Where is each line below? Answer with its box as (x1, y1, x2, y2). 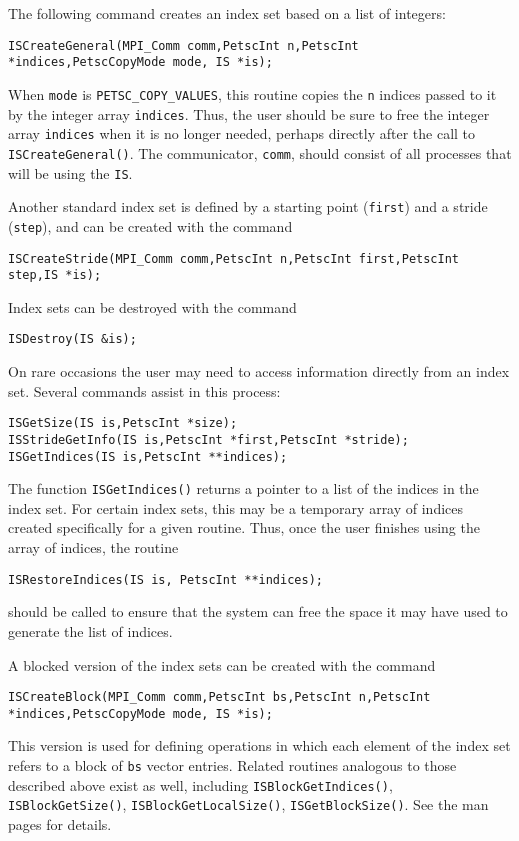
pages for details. (8, 813, 112, 834)
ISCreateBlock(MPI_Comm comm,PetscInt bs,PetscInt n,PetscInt (8, 690, 431, 705)
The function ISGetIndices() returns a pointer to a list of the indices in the (8, 478, 479, 499)
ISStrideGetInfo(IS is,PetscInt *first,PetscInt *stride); (8, 432, 409, 447)
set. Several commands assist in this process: (8, 380, 281, 401)
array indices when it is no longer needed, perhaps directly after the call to (8, 123, 476, 144)
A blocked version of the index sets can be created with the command (8, 654, 436, 675)
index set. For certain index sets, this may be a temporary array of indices (8, 497, 464, 518)
